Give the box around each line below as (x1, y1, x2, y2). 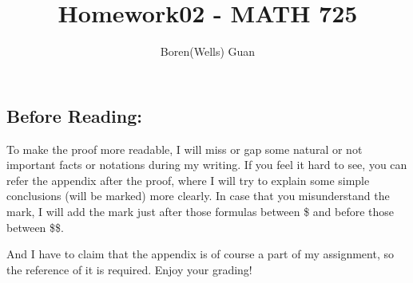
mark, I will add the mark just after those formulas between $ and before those (6, 202, 395, 219)
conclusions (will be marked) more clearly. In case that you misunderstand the (6, 187, 390, 204)
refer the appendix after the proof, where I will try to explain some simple (6, 171, 370, 188)
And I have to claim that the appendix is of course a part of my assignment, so (6, 246, 394, 262)
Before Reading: (6, 103, 142, 128)
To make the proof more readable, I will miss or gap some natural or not (6, 140, 363, 157)
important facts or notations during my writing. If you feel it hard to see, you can (6, 156, 407, 173)
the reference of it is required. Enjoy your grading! (6, 261, 252, 277)
